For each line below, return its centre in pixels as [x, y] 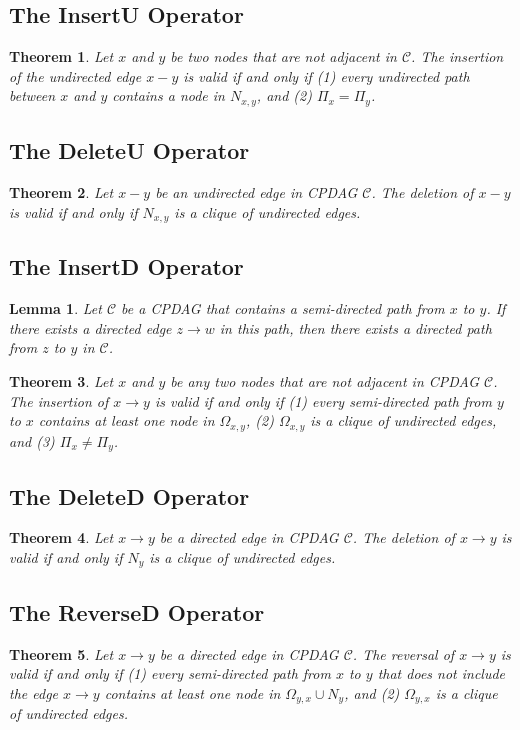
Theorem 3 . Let [61, 381]
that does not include [441, 673]
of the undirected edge [75, 75]
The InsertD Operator [126, 266]
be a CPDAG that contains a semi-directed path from [283, 308]
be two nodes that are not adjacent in [283, 56]
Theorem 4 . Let [61, 537]
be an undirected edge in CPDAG [256, 192]
